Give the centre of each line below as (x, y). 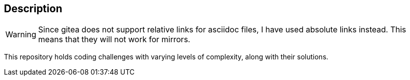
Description (33, 9)
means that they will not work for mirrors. (114, 40)
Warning (21, 35)
